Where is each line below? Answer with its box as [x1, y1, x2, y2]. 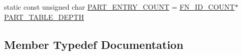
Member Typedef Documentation [4, 36, 184, 52]
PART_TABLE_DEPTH [4, 11, 84, 22]
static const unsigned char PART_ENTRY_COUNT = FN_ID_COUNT [4, 2, 235, 12]
